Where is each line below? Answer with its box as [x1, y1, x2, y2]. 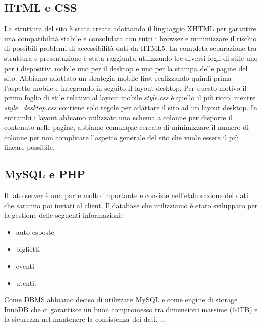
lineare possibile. [4, 142, 55, 152]
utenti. [16, 277, 36, 288]
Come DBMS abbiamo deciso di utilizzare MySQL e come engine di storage [4, 294, 238, 305]
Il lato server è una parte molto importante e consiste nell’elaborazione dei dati [4, 190, 248, 201]
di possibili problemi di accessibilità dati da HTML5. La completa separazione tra [4, 43, 257, 53]
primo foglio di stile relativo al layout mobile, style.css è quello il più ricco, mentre [4, 92, 256, 103]
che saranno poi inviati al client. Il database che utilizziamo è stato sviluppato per [4, 200, 258, 210]
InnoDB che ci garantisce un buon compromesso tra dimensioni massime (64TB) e [4, 304, 258, 314]
